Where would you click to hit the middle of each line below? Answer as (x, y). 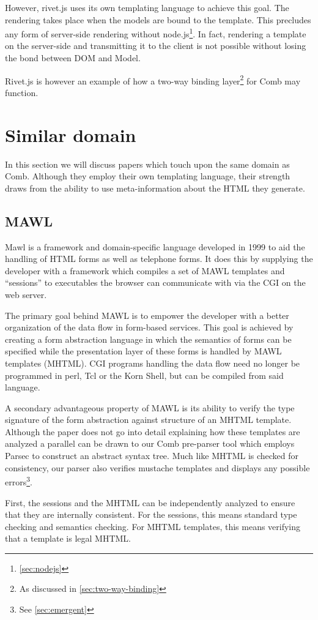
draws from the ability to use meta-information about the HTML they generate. (155, 188)
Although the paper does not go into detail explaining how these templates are (153, 431)
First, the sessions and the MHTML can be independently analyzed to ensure (150, 502)
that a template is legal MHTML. (68, 538)
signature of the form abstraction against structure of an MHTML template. (148, 420)
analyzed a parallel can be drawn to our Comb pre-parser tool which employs (150, 443)
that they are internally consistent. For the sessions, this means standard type (151, 514)
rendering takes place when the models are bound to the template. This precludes (158, 19)
